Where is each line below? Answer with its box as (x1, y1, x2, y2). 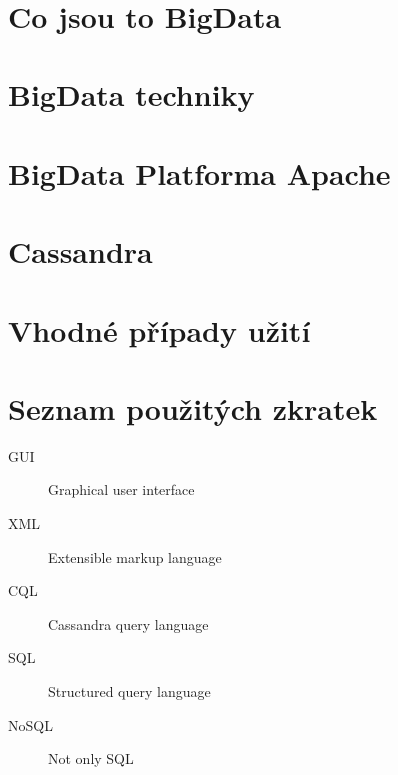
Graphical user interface (48, 479, 195, 500)
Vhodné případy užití (8, 309, 311, 350)
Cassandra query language (48, 613, 209, 634)
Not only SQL (48, 748, 134, 769)
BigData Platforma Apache (8, 152, 391, 193)
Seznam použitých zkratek (8, 387, 378, 428)
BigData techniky (8, 74, 255, 115)
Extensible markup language (48, 546, 222, 567)
